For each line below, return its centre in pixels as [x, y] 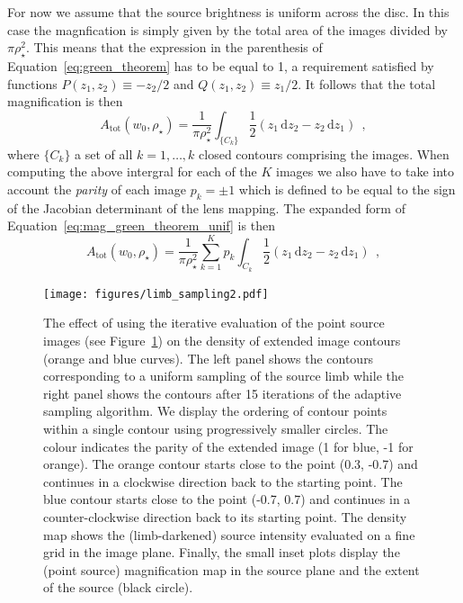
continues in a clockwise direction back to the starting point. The [223, 481]
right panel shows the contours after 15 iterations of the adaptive [223, 393]
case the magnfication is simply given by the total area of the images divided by [227, 29]
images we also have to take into [365, 171]
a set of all [104, 153]
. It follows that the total [367, 83]
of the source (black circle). [118, 587]
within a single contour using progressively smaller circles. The [216, 428]
